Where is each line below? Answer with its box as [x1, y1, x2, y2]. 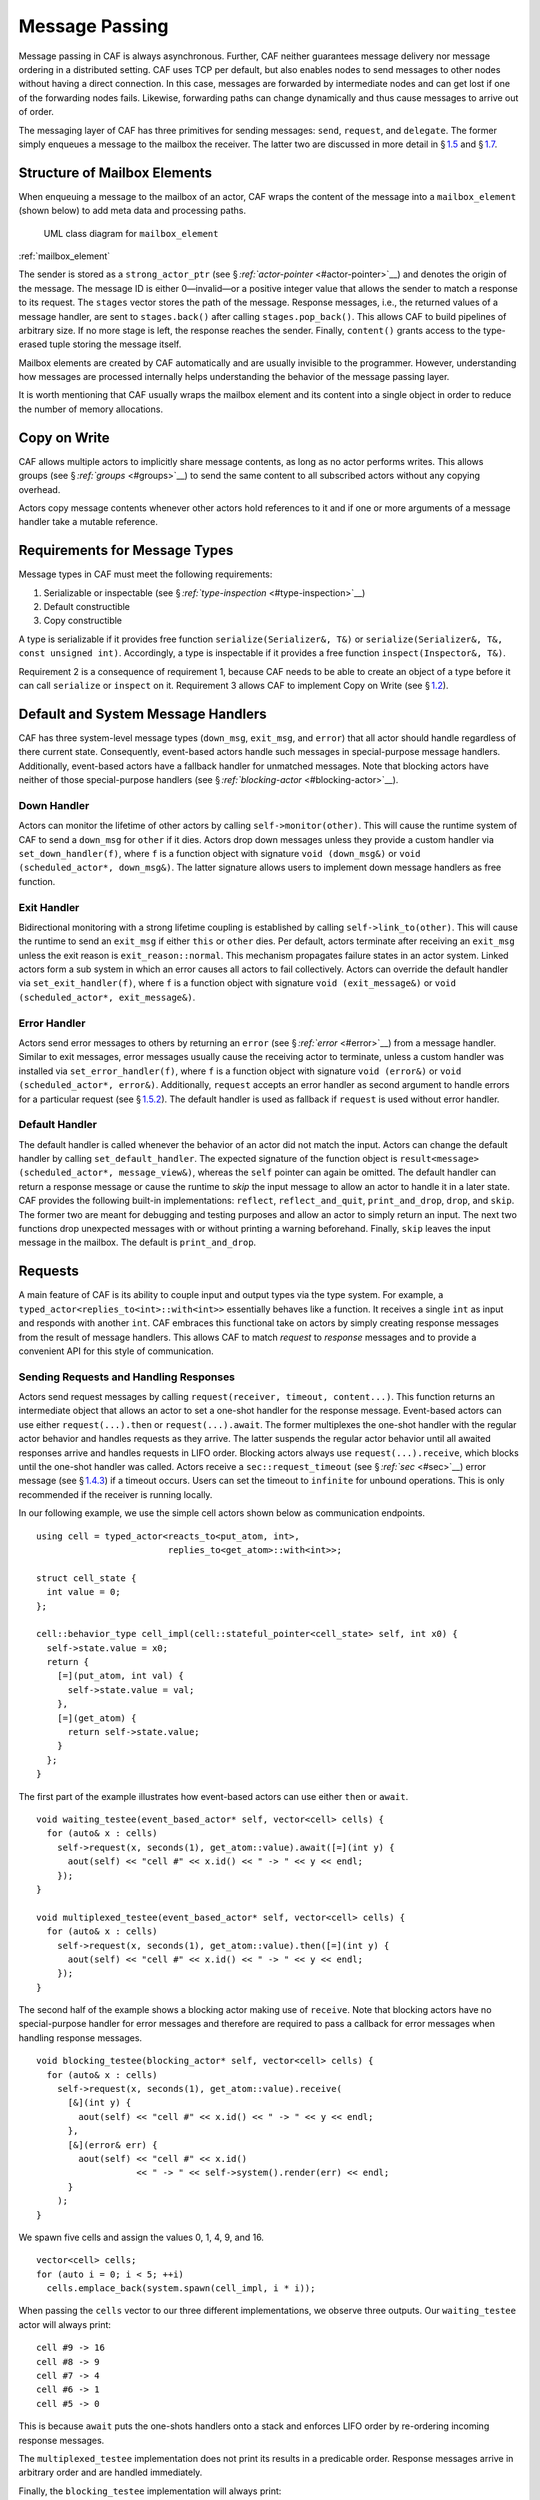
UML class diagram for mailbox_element [43, 227, 219, 239]
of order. [18, 106, 55, 118]
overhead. [18, 483, 61, 495]
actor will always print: [18, 2318, 112, 2330]
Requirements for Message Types [18, 542, 234, 559]
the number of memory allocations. [18, 403, 164, 415]
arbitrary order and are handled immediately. [18, 2466, 203, 2479]
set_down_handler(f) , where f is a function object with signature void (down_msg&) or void [18, 847, 421, 859]
